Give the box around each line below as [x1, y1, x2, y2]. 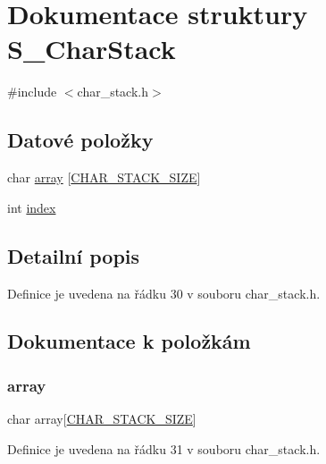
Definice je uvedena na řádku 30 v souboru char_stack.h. [7, 283, 321, 302]
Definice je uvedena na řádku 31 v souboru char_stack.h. [7, 439, 321, 458]
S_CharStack [7, 30, 176, 67]
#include [7, 82, 57, 101]
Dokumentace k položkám [7, 327, 251, 355]
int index [7, 198, 56, 216]
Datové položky [7, 126, 154, 154]
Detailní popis [7, 241, 140, 269]
